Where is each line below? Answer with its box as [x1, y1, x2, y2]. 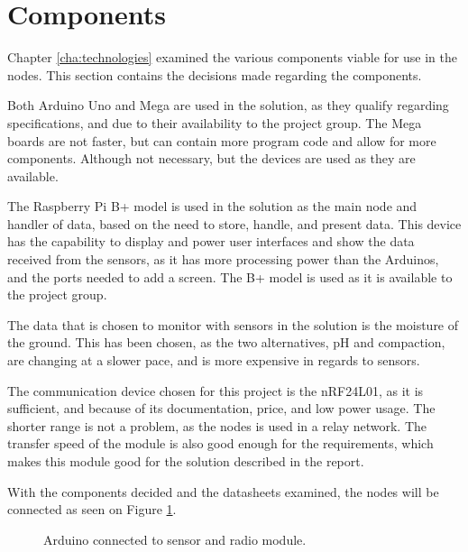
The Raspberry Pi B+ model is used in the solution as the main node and [7, 197, 418, 216]
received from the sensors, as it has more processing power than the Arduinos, [7, 250, 439, 269]
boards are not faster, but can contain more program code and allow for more [7, 131, 436, 150]
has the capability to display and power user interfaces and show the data [7, 232, 415, 251]
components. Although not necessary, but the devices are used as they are [7, 149, 416, 168]
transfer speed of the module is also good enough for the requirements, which [7, 434, 434, 453]
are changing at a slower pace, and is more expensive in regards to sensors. [7, 351, 420, 370]
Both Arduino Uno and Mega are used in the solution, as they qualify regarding [7, 96, 449, 115]
